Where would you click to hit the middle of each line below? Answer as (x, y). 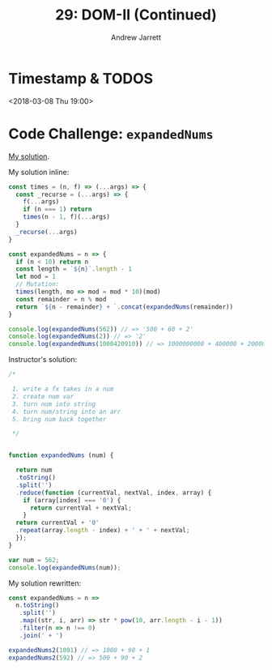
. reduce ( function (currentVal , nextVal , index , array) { (114, 493)
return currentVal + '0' (57, 523)
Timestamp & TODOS (81, 78)
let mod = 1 (36, 277)
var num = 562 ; (34, 560)
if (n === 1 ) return (57, 209)
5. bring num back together (59, 419)
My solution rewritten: (45, 583)
